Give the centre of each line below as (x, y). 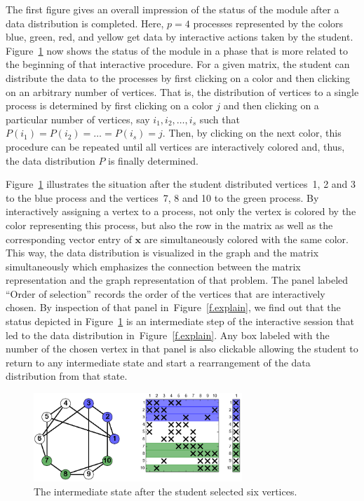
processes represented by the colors (268, 23)
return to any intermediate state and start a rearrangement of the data (158, 362)
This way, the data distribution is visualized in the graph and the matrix (162, 253)
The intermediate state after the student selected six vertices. (166, 491)
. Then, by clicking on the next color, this (252, 133)
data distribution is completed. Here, (85, 23)
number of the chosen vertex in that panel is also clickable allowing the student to (182, 349)
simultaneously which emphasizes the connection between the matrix (153, 266)
